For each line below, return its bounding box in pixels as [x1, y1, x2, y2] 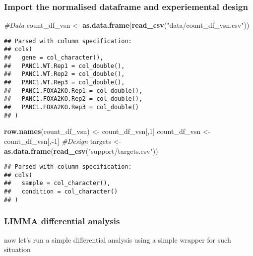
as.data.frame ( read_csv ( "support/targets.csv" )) [4, 145, 158, 156]
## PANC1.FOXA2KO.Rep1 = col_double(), [4, 87, 143, 94]
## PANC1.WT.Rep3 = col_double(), [4, 79, 125, 86]
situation [4, 244, 31, 255]
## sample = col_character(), [4, 180, 111, 187]
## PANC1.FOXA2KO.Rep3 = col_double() [4, 104, 139, 111]
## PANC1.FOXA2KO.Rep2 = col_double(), [4, 95, 143, 103]
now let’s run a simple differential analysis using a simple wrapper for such [4, 234, 231, 245]
